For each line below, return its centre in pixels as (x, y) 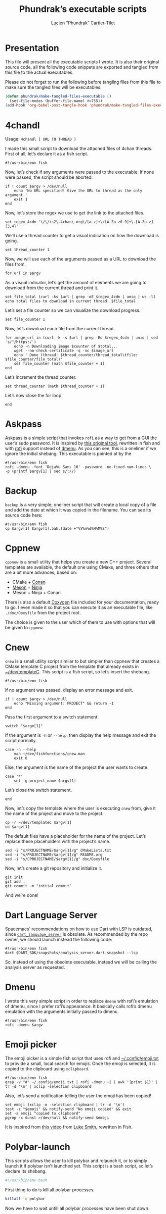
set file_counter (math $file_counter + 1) (60, 364)
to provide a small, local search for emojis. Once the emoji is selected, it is (80, 1063)
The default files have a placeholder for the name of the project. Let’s (76, 836)
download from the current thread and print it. (52, 288)
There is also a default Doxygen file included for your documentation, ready (82, 602)
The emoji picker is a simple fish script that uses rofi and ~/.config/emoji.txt (82, 1058)
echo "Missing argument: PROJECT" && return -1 (64, 704)
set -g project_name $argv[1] (45, 781)
